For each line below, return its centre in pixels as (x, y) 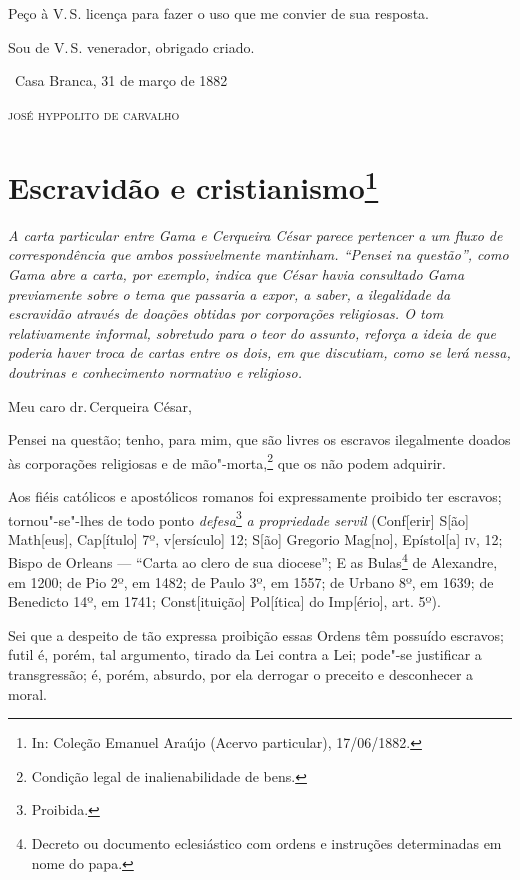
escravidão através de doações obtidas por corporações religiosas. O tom (226, 313)
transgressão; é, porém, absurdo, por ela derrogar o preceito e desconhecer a (241, 674)
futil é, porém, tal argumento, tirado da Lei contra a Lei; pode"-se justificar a (245, 654)
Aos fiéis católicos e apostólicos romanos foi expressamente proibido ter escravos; (255, 496)
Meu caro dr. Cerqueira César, (100, 405)
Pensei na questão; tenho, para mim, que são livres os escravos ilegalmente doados (259, 439)
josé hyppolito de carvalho (94, 113)
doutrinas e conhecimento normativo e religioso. (155, 371)
